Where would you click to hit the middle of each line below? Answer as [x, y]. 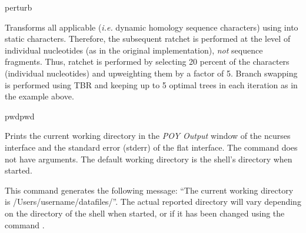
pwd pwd [20, 116]
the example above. [39, 96]
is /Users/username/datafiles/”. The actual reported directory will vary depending [153, 202]
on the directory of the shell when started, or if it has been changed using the [145, 213]
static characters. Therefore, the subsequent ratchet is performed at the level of [148, 39]
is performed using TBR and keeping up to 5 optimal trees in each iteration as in [151, 84]
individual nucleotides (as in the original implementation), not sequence [134, 50]
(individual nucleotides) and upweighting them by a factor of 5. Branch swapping [151, 73]
